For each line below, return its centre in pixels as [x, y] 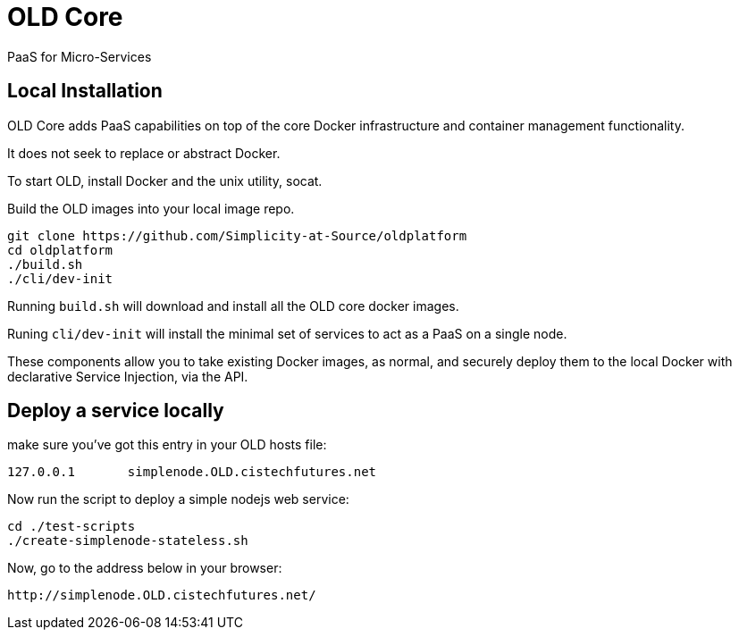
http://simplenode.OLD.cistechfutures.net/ [162, 595]
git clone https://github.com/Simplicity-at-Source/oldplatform [237, 235]
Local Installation [85, 91]
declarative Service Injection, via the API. [128, 376]
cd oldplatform [60, 250]
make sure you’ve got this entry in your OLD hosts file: [167, 445]
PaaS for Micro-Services [80, 56]
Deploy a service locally [116, 411]
